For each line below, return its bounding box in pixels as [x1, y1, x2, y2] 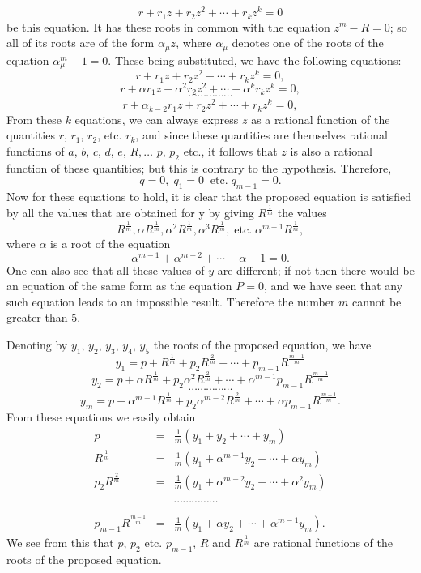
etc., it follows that [183, 142, 278, 159]
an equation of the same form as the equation [6, 277, 232, 294]
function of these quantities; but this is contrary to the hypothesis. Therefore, [6, 159, 392, 176]
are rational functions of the [253, 534, 393, 551]
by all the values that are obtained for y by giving [6, 203, 254, 220]
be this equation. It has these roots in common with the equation [6, 18, 330, 35]
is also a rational [290, 142, 372, 159]
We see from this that [6, 534, 114, 551]
